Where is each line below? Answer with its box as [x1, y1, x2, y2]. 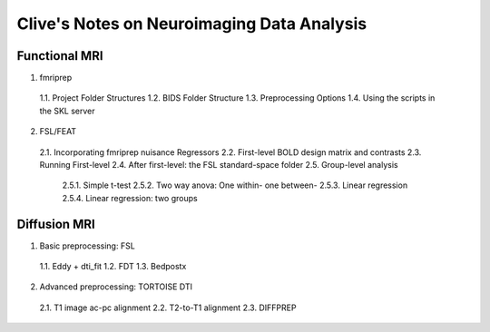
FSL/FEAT [39, 126, 77, 137]
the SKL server [39, 105, 95, 116]
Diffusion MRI [16, 216, 95, 231]
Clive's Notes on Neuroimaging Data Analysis [16, 14, 367, 34]
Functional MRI [16, 48, 103, 63]
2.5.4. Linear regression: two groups [62, 192, 199, 203]
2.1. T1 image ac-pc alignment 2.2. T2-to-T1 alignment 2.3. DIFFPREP [39, 302, 297, 313]
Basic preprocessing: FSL [39, 240, 135, 251]
